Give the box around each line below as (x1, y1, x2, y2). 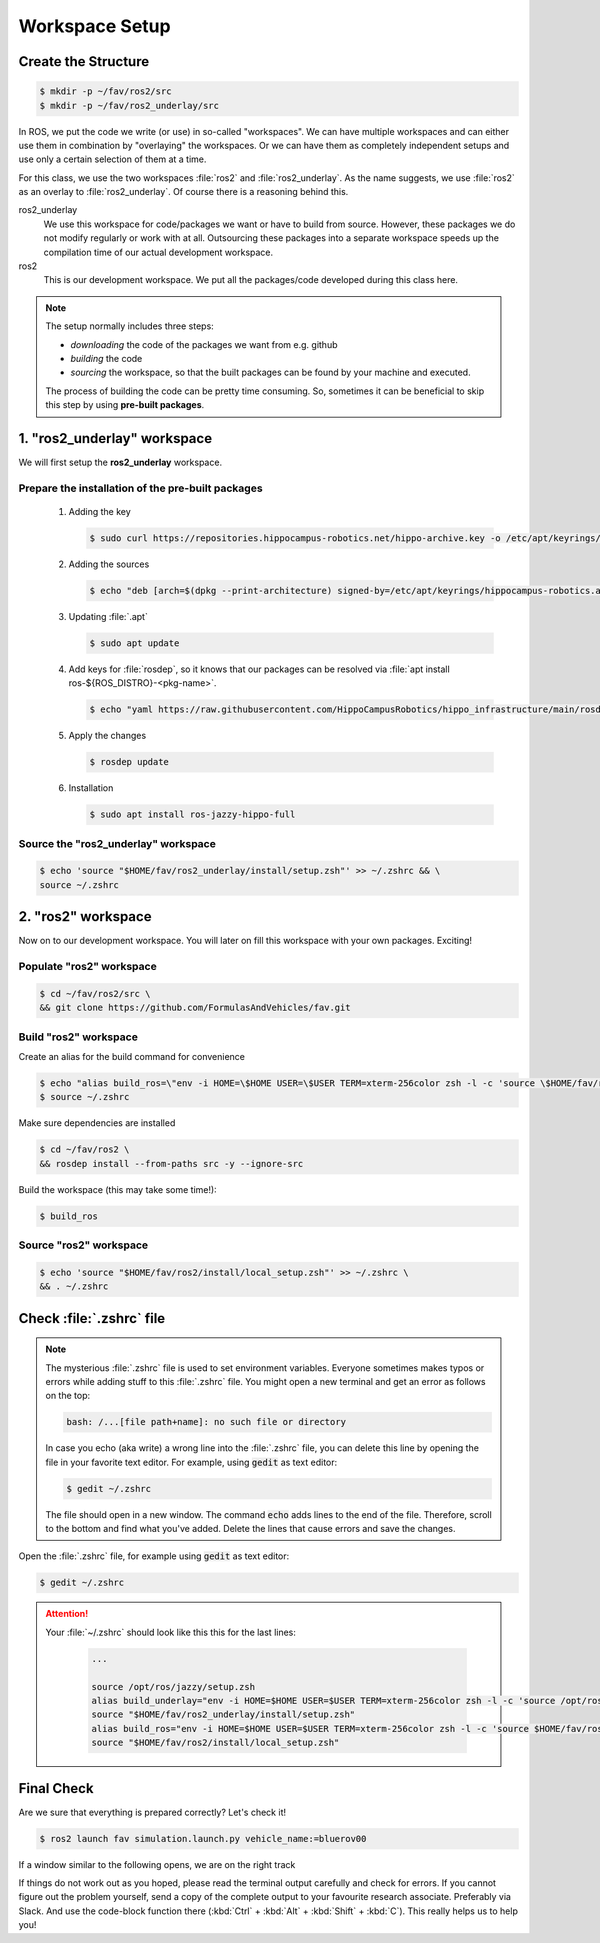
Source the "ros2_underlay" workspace (18, 836, 217, 850)
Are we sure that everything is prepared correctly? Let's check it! (18, 1806, 287, 1818)
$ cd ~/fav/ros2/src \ (39, 988, 151, 999)
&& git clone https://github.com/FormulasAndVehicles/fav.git (39, 1002, 351, 1014)
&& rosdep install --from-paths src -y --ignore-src (39, 1158, 304, 1169)
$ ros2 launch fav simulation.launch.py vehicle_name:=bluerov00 (39, 1833, 367, 1844)
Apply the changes (68, 730, 147, 742)
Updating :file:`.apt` (68, 610, 149, 622)
